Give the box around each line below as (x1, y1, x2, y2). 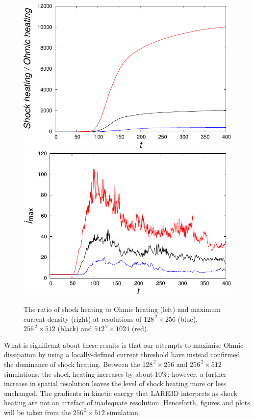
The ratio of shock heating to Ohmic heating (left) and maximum (24, 304, 221, 314)
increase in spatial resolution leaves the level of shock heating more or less (4, 378, 226, 389)
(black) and (57, 323, 92, 334)
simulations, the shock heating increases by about (4, 368, 153, 379)
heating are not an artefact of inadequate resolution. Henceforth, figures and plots (4, 397, 250, 408)
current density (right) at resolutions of (24, 313, 142, 324)
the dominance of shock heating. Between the (4, 359, 140, 369)
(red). (131, 323, 149, 334)
